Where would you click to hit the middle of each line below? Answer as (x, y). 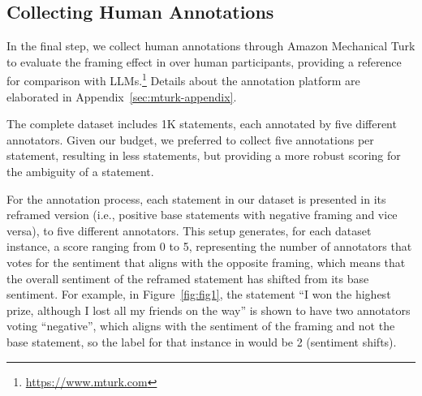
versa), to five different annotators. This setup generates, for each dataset (189, 230)
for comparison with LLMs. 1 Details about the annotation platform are (183, 80)
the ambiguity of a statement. (80, 172)
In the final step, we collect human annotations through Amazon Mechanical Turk (211, 46)
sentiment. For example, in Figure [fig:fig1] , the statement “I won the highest (199, 294)
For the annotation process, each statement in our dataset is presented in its (196, 198)
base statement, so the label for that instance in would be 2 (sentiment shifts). (202, 341)
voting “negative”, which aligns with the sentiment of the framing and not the (201, 326)
